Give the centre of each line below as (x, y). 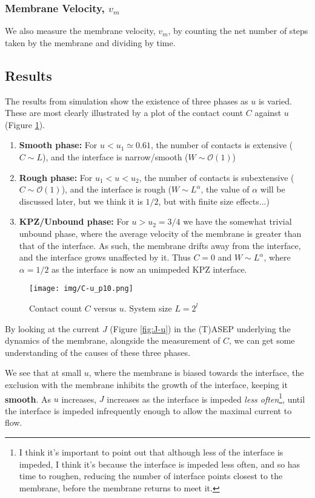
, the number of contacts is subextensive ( (217, 177)
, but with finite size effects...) (214, 201)
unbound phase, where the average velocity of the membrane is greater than (160, 233)
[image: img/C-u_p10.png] (81, 289)
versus (105, 308)
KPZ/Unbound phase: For (74, 221)
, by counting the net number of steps (238, 31)
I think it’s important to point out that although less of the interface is (151, 452)
